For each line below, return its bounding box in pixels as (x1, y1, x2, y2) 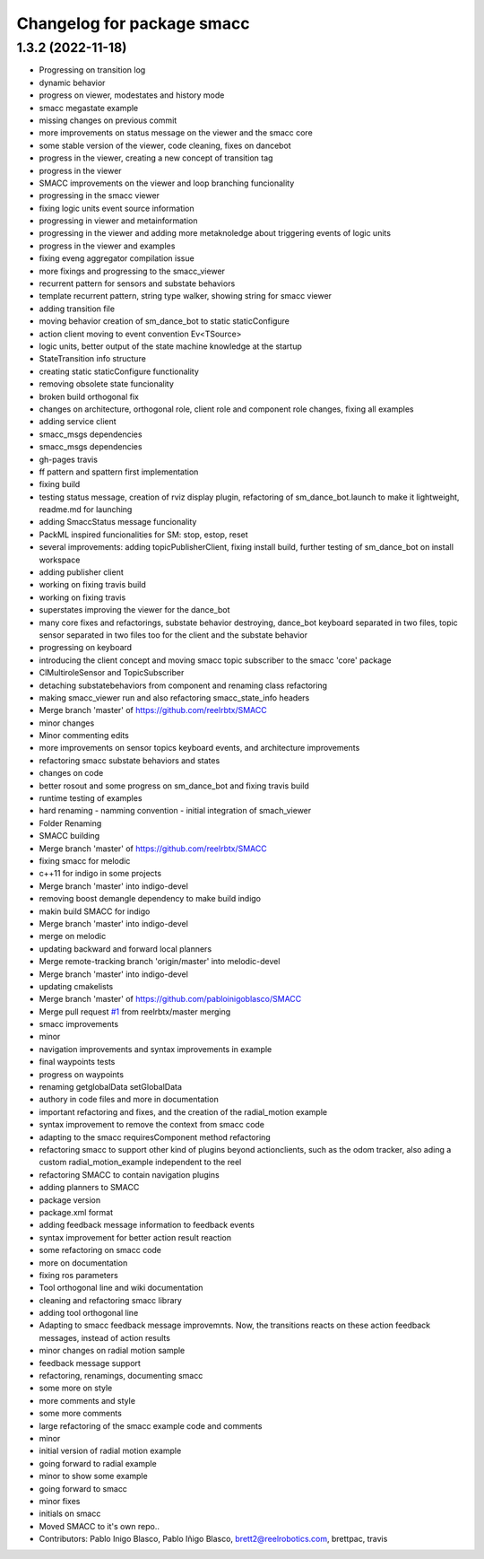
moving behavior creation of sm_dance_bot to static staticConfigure (39, 316, 290, 327)
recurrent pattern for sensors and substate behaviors (39, 278, 236, 289)
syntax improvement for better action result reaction (39, 1232, 232, 1242)
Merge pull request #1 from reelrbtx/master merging (39, 1006, 231, 1017)
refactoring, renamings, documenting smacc (39, 1371, 203, 1381)
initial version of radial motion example (39, 1445, 182, 1457)
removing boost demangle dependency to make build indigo (39, 893, 262, 904)
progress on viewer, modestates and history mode (39, 90, 225, 100)
